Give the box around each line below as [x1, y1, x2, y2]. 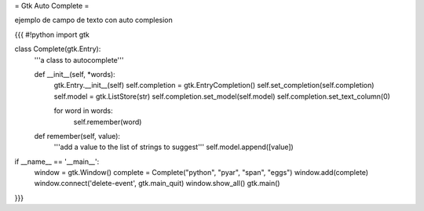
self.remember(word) [73, 117, 142, 126]
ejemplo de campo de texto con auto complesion [14, 16, 173, 25]
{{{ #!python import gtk [14, 30, 90, 39]
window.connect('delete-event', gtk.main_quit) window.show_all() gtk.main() [34, 179, 280, 188]
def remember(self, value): [34, 131, 121, 140]
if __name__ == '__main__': [14, 157, 100, 166]
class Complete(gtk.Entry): [14, 44, 101, 54]
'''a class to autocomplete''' [34, 55, 124, 64]
